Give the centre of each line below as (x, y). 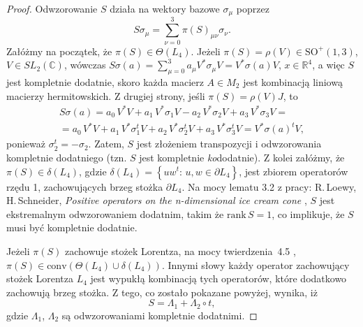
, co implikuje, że (308, 213)
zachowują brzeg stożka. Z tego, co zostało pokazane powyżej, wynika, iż (162, 292)
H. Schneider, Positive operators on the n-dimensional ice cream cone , (157, 200)
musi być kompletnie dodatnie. (72, 227)
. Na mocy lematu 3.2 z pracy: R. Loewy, (269, 186)
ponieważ (26, 144)
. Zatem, (106, 144)
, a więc (328, 65)
